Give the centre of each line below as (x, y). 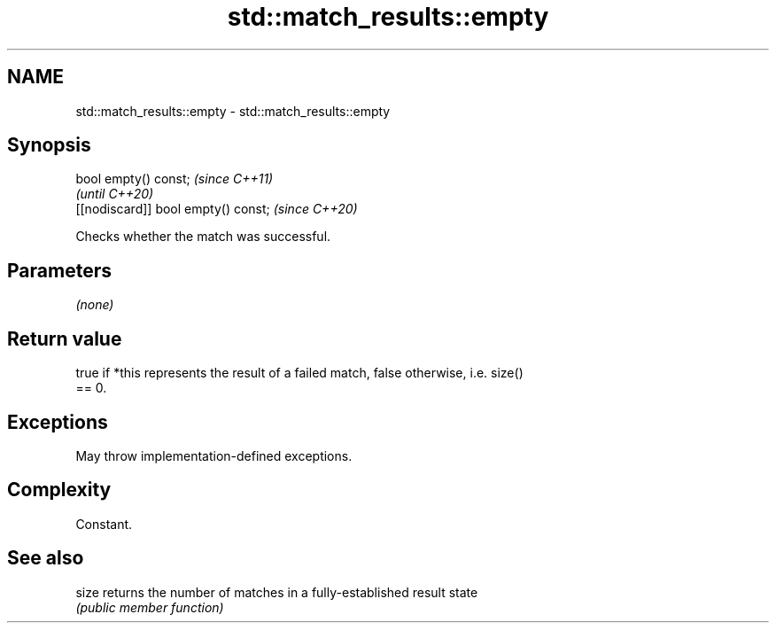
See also (46, 558)
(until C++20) (115, 194)
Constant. (104, 524)
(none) (95, 305)
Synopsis (49, 145)
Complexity (59, 490)
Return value (65, 338)
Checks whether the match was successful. (203, 237)
